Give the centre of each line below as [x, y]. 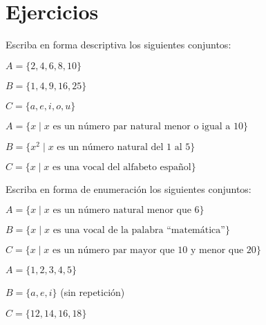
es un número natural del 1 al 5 [124, 147]
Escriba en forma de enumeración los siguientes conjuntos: [129, 188]
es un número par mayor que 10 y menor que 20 [154, 251]
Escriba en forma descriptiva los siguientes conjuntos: [118, 45]
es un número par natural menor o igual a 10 [148, 126]
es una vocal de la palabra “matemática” [139, 231]
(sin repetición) [93, 292]
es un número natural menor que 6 [126, 211]
